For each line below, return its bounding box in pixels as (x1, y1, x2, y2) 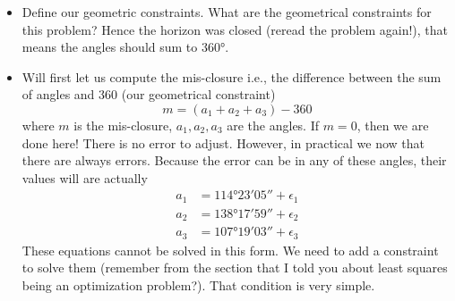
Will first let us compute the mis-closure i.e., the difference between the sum (21, 67, 442, 86)
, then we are (356, 115, 429, 134)
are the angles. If (227, 115, 320, 134)
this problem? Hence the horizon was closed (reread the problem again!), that (21, 20, 449, 38)
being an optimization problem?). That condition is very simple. (21, 275, 375, 294)
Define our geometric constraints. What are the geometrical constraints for (21, 3, 432, 21)
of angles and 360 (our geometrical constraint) (21, 85, 276, 104)
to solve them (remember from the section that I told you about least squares (21, 258, 448, 277)
